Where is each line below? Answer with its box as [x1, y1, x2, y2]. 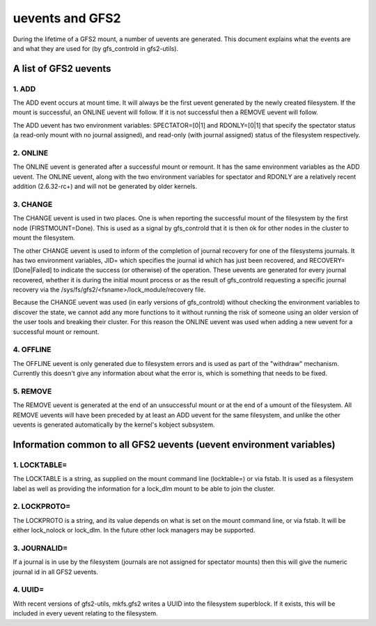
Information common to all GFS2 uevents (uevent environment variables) [13, 438, 336, 450]
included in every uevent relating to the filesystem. [13, 609, 158, 618]
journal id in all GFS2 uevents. [13, 567, 99, 576]
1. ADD [13, 84, 36, 93]
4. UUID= [13, 585, 45, 595]
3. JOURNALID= [13, 543, 68, 553]
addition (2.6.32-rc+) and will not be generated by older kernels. [13, 182, 198, 191]
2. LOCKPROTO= [13, 502, 71, 512]
